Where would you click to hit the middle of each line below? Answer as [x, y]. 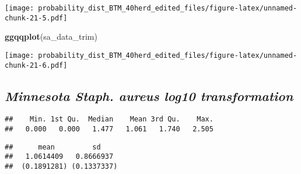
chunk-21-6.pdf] [36, 65]
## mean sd [53, 147]
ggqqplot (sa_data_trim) [51, 36]
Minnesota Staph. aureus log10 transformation [149, 95]
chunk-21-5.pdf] [36, 18]
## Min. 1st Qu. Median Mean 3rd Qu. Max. [109, 119]
